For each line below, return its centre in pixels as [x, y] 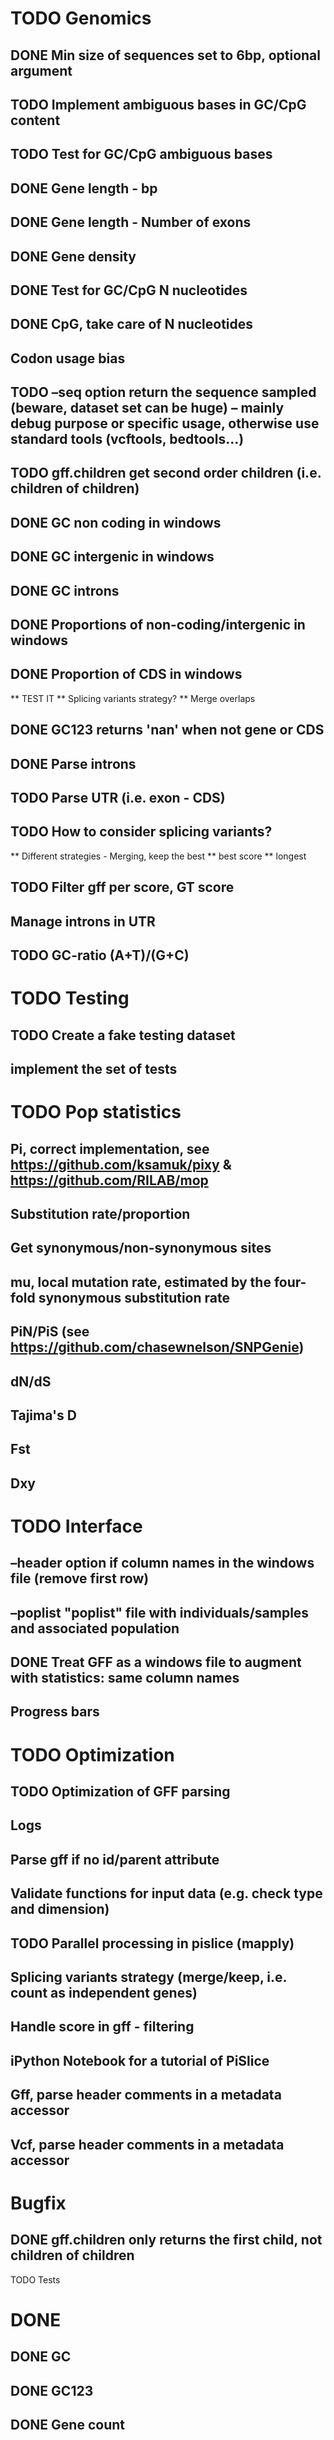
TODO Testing [70, 998]
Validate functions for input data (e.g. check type [166, 1893]
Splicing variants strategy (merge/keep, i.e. [148, 1977]
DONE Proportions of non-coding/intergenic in [158, 625]
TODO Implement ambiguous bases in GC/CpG [158, 104]
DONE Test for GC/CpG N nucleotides [129, 290]
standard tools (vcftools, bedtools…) [127, 439]
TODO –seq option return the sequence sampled [163, 392]
